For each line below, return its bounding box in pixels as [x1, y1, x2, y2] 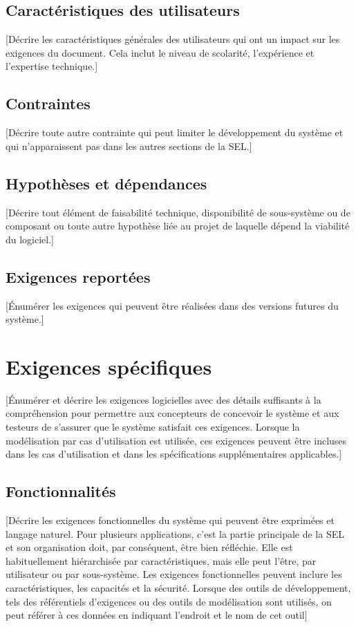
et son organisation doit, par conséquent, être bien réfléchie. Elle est [6, 540, 293, 554]
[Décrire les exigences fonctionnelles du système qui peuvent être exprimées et [6, 513, 335, 527]
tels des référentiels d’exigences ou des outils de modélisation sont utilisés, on [6, 594, 332, 608]
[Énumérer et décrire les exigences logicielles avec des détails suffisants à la [6, 392, 321, 406]
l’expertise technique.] [6, 59, 98, 73]
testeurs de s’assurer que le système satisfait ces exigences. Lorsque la [6, 420, 300, 434]
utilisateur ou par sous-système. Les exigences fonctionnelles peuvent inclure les [6, 567, 342, 581]
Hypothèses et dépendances [6, 172, 207, 194]
